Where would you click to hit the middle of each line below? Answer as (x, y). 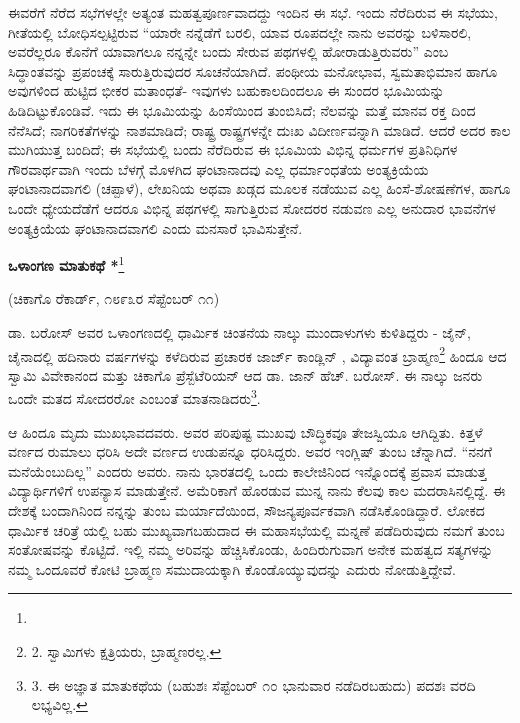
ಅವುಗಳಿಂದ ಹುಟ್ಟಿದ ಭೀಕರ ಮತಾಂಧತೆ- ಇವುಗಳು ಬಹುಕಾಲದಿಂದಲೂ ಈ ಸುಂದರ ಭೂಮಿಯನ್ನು (226, 90)
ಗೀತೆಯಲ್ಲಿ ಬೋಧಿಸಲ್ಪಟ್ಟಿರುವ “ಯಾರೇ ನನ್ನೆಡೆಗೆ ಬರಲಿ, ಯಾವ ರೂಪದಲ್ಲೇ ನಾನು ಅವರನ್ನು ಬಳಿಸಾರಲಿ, (240, 31)
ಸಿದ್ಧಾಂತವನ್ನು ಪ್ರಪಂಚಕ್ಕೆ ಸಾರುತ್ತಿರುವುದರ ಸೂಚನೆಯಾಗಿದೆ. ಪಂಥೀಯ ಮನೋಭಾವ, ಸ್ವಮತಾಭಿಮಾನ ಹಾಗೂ (253, 70)
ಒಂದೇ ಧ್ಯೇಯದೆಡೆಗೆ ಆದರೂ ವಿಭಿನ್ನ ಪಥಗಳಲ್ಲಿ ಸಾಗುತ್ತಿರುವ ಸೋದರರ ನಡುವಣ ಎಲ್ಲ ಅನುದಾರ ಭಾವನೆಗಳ (252, 207)
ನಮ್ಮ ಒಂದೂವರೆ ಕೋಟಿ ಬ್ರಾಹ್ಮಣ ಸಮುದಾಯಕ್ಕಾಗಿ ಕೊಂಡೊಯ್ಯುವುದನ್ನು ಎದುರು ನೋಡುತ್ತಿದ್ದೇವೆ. (232, 568)
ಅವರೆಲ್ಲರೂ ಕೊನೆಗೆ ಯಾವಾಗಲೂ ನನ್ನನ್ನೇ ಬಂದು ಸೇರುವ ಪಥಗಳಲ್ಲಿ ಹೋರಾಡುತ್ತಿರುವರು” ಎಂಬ (228, 51)
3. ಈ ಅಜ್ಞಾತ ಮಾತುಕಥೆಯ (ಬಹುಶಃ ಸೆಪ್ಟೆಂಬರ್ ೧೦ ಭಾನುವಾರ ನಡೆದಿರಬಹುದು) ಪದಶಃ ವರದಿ (253, 684)
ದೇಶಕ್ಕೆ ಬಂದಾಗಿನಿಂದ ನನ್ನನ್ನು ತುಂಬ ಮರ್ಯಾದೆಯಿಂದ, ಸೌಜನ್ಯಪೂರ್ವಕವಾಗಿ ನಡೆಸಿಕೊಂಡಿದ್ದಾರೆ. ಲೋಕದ (246, 510)
